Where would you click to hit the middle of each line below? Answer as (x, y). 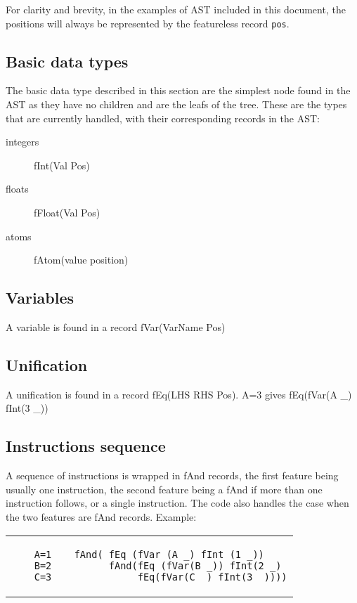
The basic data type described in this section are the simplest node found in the (178, 90)
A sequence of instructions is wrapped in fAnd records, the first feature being (172, 475)
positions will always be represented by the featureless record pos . (148, 23)
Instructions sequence (86, 446)
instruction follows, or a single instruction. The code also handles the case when (177, 503)
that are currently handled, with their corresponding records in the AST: (163, 118)
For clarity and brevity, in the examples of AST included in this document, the (176, 9)
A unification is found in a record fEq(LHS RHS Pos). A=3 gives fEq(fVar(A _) (179, 394)
